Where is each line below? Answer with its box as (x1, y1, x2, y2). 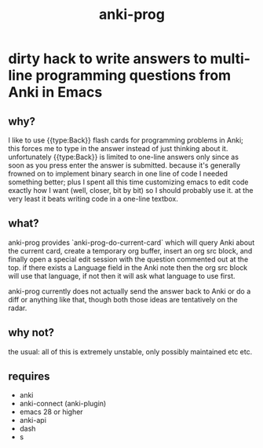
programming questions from (35, 67, 232, 84)
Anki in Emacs (8, 83, 103, 102)
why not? (8, 326, 55, 339)
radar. (8, 303, 27, 313)
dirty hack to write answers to (8, 50, 207, 68)
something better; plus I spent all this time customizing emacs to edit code (8, 177, 249, 187)
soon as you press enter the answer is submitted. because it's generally (8, 161, 241, 170)
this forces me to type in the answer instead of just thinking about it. (8, 144, 228, 153)
